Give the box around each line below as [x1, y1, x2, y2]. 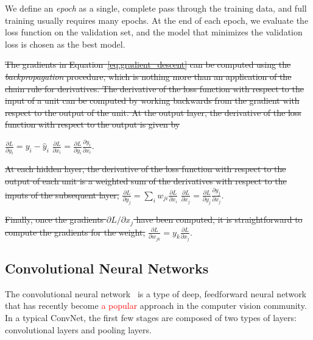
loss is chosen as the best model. [5, 37, 125, 50]
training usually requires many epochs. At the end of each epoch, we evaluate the [5, 13, 309, 26]
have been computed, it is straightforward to [136, 213, 303, 226]
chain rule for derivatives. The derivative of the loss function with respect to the [5, 82, 304, 95]
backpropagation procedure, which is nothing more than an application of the [5, 70, 292, 82]
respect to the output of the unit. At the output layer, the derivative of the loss [5, 106, 301, 118]
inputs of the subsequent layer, [5, 188, 119, 201]
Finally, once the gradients [5, 213, 104, 226]
